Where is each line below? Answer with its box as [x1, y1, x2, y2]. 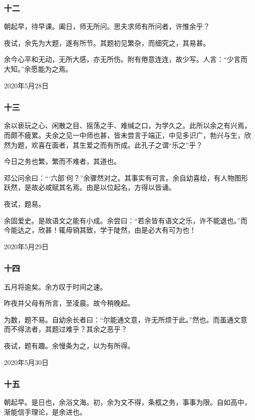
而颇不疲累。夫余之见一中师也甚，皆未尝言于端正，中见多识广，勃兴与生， [4, 130, 244, 140]
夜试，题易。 [4, 198, 45, 209]
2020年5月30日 [4, 357, 49, 367]
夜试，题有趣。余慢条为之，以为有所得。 [4, 340, 134, 350]
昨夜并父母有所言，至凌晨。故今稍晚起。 [4, 298, 134, 308]
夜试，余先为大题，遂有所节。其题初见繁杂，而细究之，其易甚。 [4, 37, 210, 48]
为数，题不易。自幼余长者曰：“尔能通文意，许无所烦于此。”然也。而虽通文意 [4, 314, 248, 324]
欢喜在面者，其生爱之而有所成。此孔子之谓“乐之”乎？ [31, 139, 203, 150]
